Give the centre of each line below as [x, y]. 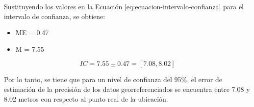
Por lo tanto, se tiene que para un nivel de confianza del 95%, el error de [113, 79]
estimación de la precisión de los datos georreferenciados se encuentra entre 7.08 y [127, 89]
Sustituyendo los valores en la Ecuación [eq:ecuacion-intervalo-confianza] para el [124, 6]
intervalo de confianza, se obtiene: [55, 16]
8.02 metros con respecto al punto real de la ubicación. [86, 98]
